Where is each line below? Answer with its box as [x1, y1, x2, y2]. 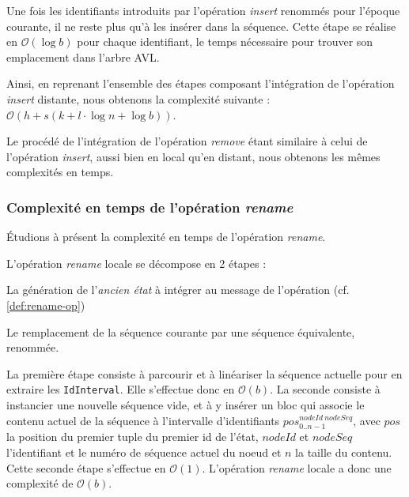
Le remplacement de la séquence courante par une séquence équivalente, [6, 323, 355, 340]
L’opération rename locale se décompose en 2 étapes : [6, 254, 267, 271]
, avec [353, 412, 381, 428]
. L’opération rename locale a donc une [202, 459, 392, 476]
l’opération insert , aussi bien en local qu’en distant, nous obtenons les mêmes [6, 148, 381, 164]
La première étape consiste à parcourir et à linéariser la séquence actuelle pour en [6, 365, 403, 382]
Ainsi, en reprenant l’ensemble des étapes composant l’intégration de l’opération [6, 75, 395, 92]
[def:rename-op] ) [6, 296, 85, 313]
